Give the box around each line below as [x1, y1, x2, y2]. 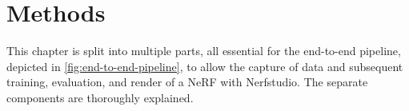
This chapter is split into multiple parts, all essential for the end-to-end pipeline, [6, 42, 401, 59]
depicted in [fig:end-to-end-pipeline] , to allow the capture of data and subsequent [6, 57, 403, 74]
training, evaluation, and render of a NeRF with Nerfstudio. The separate [6, 73, 368, 90]
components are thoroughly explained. [6, 89, 194, 105]
